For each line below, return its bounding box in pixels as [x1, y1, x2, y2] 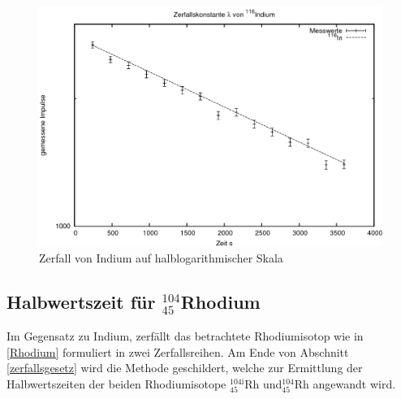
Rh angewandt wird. [294, 375, 396, 392]
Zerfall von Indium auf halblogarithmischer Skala [39, 249, 283, 266]
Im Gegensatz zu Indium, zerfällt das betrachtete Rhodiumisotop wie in [6, 327, 364, 345]
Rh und [244, 375, 282, 392]
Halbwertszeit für [6, 288, 156, 314]
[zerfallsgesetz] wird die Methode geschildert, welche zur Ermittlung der [6, 359, 363, 376]
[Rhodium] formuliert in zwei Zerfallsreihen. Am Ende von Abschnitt [6, 343, 349, 360]
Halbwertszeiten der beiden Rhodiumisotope [6, 375, 226, 392]
